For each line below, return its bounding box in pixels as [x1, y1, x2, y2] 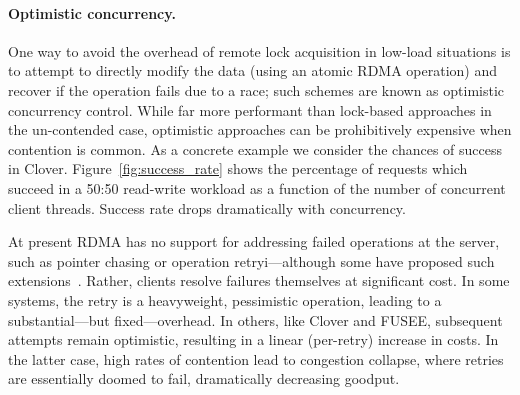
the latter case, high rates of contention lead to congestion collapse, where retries [8, 348, 504, 369]
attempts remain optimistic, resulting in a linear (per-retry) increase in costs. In [8, 329, 499, 350]
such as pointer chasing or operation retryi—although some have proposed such [8, 250, 495, 271]
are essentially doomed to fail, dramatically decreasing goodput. [8, 368, 400, 389]
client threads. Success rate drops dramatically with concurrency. [8, 197, 406, 218]
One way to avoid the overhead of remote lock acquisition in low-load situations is [8, 40, 511, 61]
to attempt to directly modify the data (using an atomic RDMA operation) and [8, 60, 498, 81]
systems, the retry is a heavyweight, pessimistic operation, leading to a [8, 289, 442, 310]
